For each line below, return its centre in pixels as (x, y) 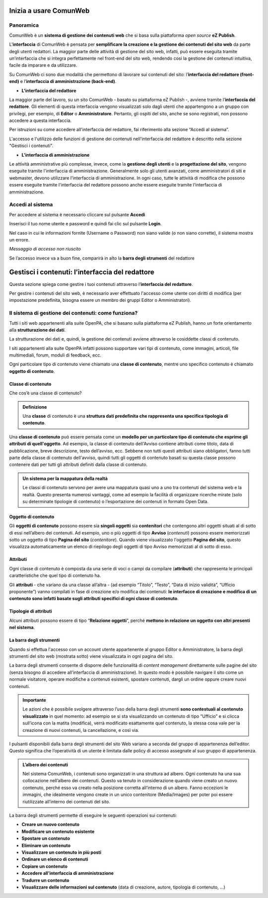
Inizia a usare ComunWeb (49, 11)
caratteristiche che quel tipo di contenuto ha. (55, 576)
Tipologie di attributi (31, 611)
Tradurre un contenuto (45, 880)
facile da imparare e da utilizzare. (43, 65)
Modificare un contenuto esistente (58, 831)
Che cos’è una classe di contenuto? (45, 393)
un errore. (19, 240)
